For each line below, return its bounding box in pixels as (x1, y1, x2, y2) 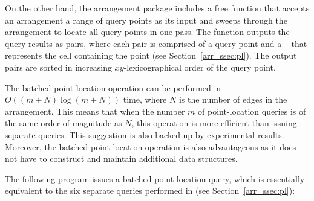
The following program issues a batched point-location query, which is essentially (5, 172, 305, 185)
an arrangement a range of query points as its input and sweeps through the (5, 13, 287, 26)
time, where (123, 93, 167, 106)
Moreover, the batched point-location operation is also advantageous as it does (5, 140, 296, 153)
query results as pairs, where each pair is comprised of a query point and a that (5, 37, 307, 49)
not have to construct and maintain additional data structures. (5, 152, 238, 165)
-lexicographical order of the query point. (123, 60, 276, 73)
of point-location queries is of (198, 104, 306, 117)
